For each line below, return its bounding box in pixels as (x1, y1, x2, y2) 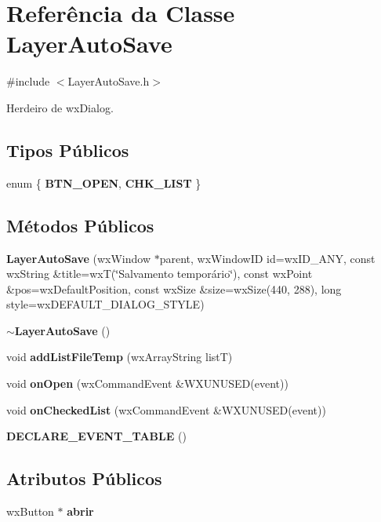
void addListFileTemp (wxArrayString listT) (6, 349, 233, 365)
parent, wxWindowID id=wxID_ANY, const (159, 250, 376, 266)
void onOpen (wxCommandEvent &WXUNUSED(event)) (6, 375, 288, 392)
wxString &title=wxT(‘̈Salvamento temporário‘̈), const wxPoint (6, 265, 313, 282)
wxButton (6, 503, 54, 520)
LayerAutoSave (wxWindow (6, 250, 151, 266)
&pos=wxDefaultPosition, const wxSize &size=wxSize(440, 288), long (6, 280, 342, 297)
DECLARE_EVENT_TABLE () (6, 428, 187, 444)
